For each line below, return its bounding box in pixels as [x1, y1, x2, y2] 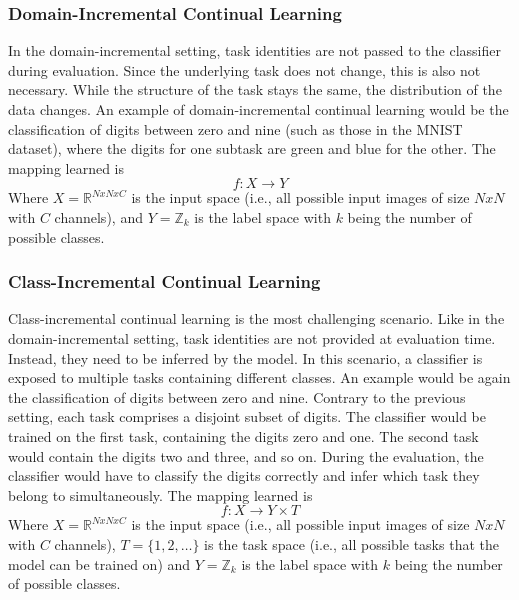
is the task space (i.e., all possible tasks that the [204, 533, 499, 554]
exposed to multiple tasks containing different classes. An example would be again [8, 367, 511, 388]
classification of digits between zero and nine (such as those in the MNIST [8, 118, 463, 139]
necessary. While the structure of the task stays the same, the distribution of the [8, 79, 502, 100]
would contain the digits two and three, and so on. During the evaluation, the [8, 445, 484, 466]
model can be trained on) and [8, 553, 191, 574]
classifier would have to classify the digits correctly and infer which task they [8, 465, 480, 486]
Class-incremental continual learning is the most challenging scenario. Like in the [8, 308, 505, 329]
